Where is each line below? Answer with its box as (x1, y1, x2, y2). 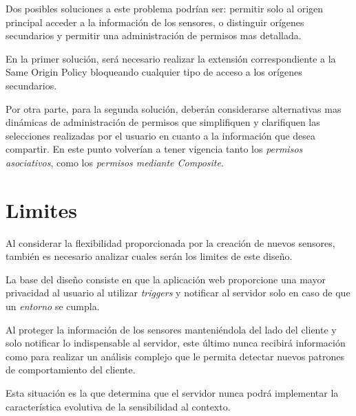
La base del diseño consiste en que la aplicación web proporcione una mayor (6, 272, 326, 286)
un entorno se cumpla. (6, 299, 100, 314)
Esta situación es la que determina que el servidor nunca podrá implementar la (6, 386, 339, 399)
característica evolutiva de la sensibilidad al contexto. (6, 399, 231, 413)
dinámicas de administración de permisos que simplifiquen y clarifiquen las (6, 115, 320, 129)
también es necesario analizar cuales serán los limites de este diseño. (6, 249, 293, 263)
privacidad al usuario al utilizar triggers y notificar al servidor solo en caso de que (6, 285, 350, 300)
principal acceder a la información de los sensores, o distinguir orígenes (6, 14, 304, 29)
